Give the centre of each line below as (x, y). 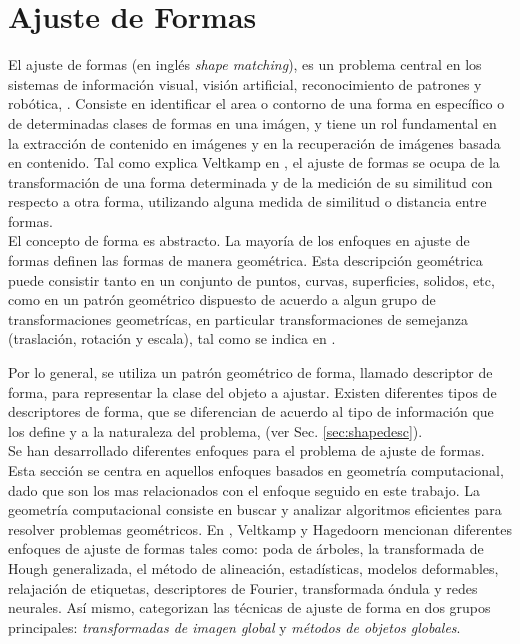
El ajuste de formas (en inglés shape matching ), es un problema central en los (245, 64)
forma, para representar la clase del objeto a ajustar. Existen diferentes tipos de (252, 391)
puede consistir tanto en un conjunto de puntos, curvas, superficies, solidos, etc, (251, 279)
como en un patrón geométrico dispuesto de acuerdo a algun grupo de (222, 299)
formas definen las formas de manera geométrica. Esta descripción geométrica (245, 260)
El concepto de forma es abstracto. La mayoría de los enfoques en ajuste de (239, 240)
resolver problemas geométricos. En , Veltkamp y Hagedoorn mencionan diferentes (260, 528)
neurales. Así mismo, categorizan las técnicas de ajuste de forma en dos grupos (249, 607)
